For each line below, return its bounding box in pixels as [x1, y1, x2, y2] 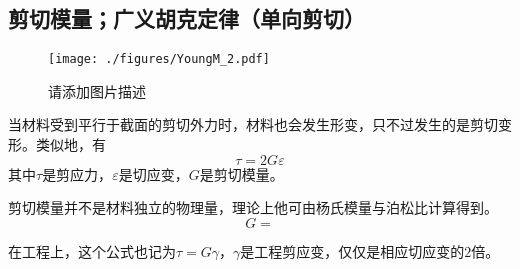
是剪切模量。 [199, 163, 284, 184]
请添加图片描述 [48, 80, 146, 101]
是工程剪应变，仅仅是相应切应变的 [240, 240, 465, 261]
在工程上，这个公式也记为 [8, 240, 176, 261]
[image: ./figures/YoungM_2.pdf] [48, 52, 270, 67]
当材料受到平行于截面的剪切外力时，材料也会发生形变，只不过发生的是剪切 [8, 114, 498, 135]
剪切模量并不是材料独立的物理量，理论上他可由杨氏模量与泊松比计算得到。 [8, 197, 498, 218]
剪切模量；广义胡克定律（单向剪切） [8, 3, 365, 34]
